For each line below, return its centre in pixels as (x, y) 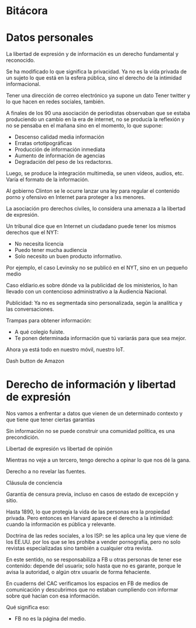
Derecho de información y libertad (91, 384)
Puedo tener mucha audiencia (51, 250)
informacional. (23, 84)
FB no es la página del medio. (50, 619)
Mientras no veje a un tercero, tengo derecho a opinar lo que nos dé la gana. (98, 460)
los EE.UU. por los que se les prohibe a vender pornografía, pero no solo (93, 542)
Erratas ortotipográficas (43, 143)
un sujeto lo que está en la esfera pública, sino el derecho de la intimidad (94, 78)
